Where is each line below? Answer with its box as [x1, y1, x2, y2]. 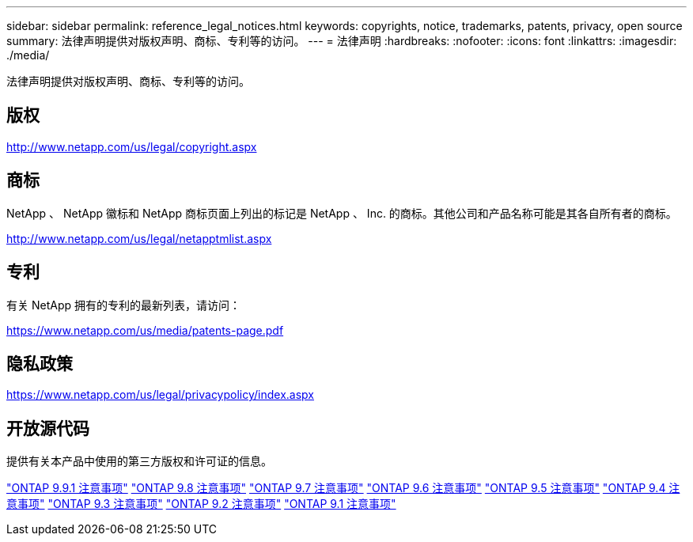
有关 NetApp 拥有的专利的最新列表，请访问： [6, 298, 240, 312]
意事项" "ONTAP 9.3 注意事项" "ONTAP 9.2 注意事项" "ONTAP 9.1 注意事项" [6, 497, 396, 511]
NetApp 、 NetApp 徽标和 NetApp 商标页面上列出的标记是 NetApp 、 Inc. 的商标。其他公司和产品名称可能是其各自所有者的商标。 [6, 206, 677, 220]
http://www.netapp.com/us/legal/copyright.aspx [6, 139, 257, 154]
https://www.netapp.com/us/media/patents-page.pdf [6, 323, 284, 337]
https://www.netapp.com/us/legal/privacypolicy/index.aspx [6, 388, 314, 402]
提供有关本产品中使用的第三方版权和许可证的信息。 [6, 454, 272, 468]
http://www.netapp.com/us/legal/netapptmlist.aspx [6, 231, 272, 245]
